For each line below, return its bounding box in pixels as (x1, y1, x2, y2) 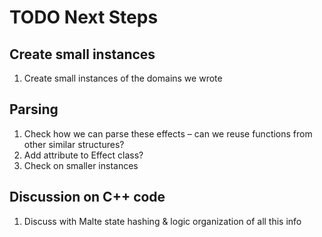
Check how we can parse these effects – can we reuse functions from (23, 127, 313, 140)
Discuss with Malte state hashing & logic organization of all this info (23, 215, 302, 227)
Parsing (9, 101, 59, 118)
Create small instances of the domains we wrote (23, 72, 223, 84)
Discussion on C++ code (9, 189, 166, 206)
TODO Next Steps (9, 6, 159, 29)
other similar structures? (23, 138, 125, 150)
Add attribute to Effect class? (23, 149, 144, 161)
